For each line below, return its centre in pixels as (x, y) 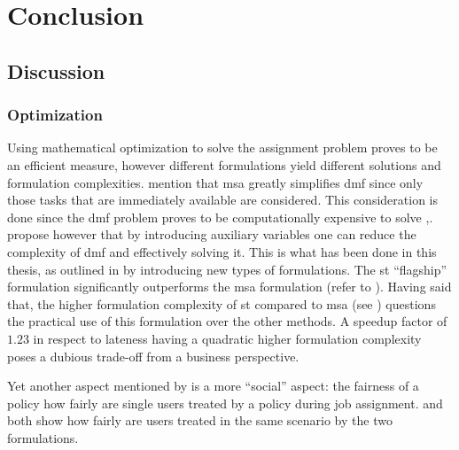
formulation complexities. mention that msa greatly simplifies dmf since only (215, 182)
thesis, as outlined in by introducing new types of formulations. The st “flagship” (227, 269)
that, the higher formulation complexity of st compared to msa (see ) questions (222, 303)
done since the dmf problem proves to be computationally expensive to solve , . (220, 217)
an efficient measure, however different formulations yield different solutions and (224, 164)
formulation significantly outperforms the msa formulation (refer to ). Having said (229, 287)
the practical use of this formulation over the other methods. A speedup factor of (227, 321)
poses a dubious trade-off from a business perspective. (153, 356)
